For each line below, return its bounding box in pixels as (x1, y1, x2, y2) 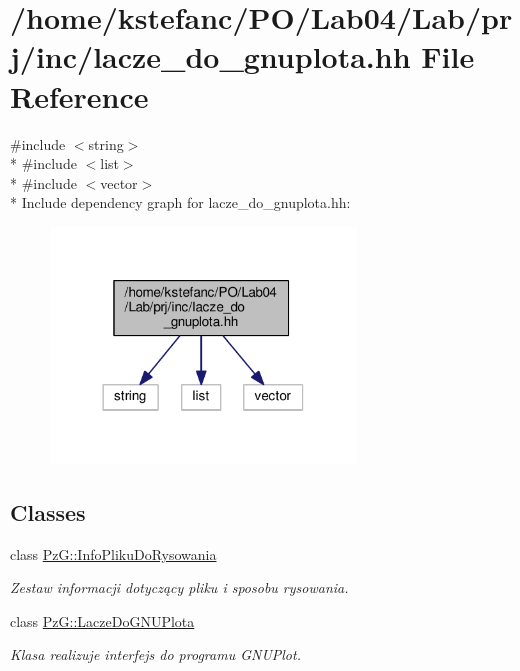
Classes (10, 496, 86, 527)
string (88, 133, 124, 154)
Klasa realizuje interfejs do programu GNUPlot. (10, 644, 301, 665)
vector (100, 172, 138, 193)
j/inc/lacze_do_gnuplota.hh (10, 36, 411, 77)
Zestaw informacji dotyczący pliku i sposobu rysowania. (10, 577, 349, 598)
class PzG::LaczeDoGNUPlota (10, 610, 195, 631)
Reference (10, 75, 149, 116)
